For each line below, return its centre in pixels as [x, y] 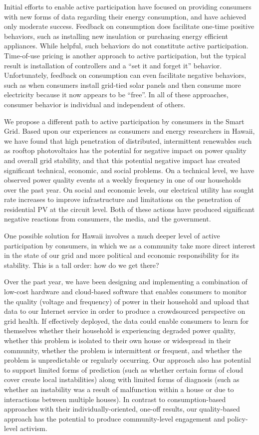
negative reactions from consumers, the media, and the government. [108, 219]
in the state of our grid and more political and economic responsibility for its [122, 255]
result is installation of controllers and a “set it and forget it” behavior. [113, 65]
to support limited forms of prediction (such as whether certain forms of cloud [124, 369]
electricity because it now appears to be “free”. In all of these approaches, [116, 95]
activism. [33, 428]
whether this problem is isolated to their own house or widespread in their [118, 340]
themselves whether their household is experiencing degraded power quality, [120, 330]
